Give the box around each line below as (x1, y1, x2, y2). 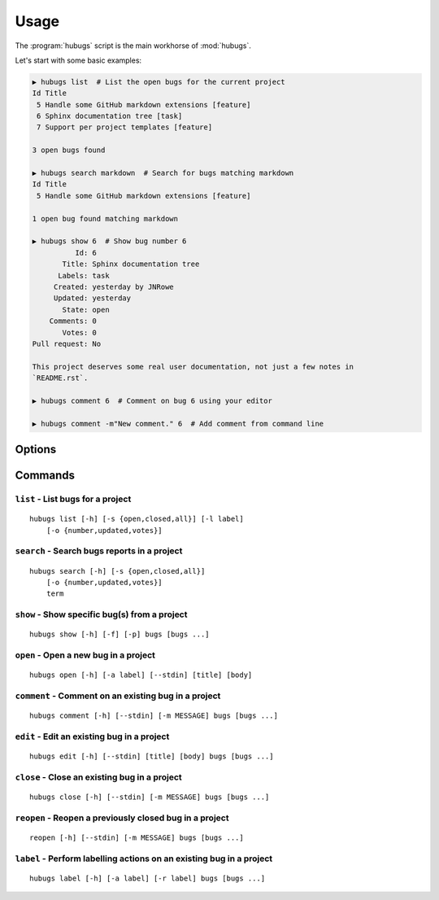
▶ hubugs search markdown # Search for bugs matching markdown (32, 168, 294, 178)
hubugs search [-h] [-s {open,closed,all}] (29, 566, 206, 575)
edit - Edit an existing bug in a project (15, 731, 170, 742)
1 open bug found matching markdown (32, 214, 179, 223)
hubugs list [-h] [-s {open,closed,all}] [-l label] (29, 514, 244, 524)
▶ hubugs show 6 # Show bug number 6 (32, 237, 187, 246)
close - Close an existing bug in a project (15, 771, 182, 783)
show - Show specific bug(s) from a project (15, 609, 188, 620)
